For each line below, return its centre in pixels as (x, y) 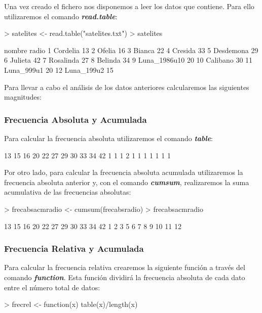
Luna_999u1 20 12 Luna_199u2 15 (59, 70)
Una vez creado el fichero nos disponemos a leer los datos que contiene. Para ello (129, 6)
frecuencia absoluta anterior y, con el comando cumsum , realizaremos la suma (127, 182)
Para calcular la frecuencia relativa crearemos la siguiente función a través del (125, 267)
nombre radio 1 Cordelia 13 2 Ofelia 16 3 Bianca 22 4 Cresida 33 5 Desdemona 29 (131, 50)
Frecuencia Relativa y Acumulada (74, 249)
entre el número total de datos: (52, 287)
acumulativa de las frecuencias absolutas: (68, 192)
